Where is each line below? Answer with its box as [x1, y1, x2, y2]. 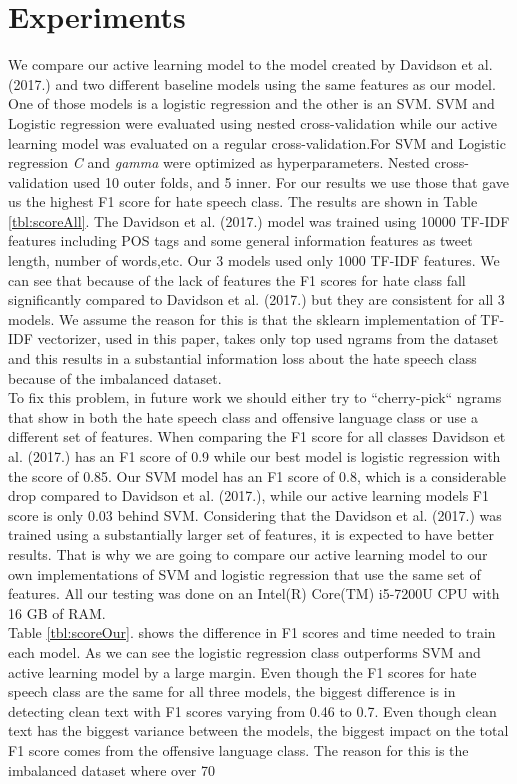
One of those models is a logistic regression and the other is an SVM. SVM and [8, 93, 495, 114]
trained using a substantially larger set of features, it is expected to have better [8, 524, 494, 545]
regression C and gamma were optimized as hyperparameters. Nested [8, 152, 430, 173]
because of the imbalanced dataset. [8, 367, 222, 388]
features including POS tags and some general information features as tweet [8, 230, 473, 251]
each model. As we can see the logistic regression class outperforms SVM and [8, 641, 481, 662]
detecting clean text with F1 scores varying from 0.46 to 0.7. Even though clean [8, 700, 497, 721]
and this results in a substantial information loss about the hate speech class [8, 348, 477, 369]
